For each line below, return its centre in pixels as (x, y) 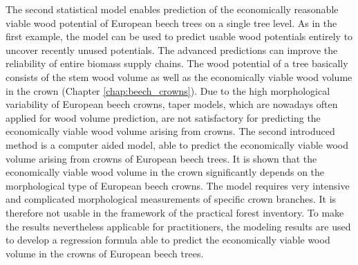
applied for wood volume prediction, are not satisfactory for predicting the (163, 117)
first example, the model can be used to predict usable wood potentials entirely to (179, 36)
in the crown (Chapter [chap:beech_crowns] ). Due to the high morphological (168, 90)
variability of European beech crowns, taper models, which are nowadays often (172, 104)
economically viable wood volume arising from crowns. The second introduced (170, 131)
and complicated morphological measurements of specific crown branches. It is (171, 199)
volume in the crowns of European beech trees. (105, 253)
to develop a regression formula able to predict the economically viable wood (168, 240)
